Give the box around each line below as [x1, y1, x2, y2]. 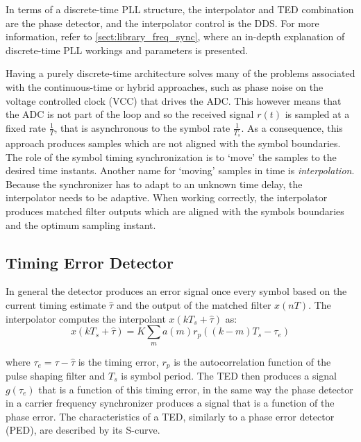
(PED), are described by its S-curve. [6, 423, 160, 437]
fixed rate [6, 120, 46, 135]
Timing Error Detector [6, 251, 174, 273]
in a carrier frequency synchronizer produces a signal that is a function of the [6, 396, 335, 410]
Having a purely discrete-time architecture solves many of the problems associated [6, 66, 355, 80]
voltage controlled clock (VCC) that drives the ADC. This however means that [6, 93, 342, 108]
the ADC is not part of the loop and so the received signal [6, 107, 254, 121]
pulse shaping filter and [6, 368, 106, 382]
